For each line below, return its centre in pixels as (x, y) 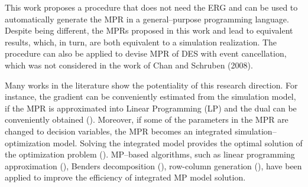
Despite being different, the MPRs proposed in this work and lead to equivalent (149, 30)
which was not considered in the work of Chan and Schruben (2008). (129, 65)
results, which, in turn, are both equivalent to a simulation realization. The (141, 42)
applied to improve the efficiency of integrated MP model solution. (125, 177)
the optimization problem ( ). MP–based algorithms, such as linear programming (150, 154)
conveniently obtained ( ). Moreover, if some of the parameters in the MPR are (147, 119)
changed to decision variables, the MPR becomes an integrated (119, 131)
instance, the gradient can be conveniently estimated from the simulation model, (150, 96)
